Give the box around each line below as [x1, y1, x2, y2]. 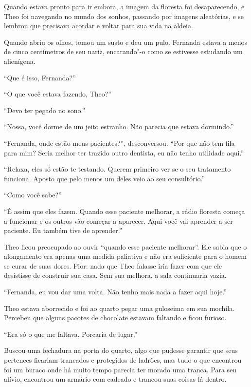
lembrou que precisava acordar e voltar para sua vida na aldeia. [4, 20, 193, 31]
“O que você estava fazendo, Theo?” [4, 89, 111, 99]
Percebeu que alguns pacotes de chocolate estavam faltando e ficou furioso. [4, 312, 227, 323]
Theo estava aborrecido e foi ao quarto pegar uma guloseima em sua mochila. [4, 303, 235, 313]
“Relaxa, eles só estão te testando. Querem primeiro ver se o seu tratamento [4, 164, 231, 174]
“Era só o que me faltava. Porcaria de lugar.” [4, 329, 138, 339]
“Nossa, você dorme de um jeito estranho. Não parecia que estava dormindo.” [4, 121, 234, 132]
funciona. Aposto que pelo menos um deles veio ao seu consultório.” [4, 173, 205, 183]
